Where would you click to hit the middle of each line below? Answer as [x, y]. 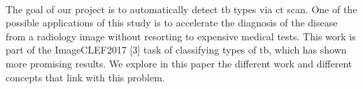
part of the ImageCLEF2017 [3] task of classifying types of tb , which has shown [176, 50]
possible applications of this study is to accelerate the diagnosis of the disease [172, 23]
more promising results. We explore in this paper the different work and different [179, 63]
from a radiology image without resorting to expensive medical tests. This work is [181, 36]
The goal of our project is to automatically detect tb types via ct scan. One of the [181, 9]
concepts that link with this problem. [85, 77]
